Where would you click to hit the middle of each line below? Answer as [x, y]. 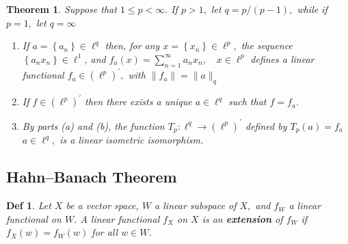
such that [247, 101]
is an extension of [242, 218]
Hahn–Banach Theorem [92, 177]
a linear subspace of [196, 205]
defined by [266, 125]
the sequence [267, 45]
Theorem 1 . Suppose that [62, 9]
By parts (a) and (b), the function [93, 125]
